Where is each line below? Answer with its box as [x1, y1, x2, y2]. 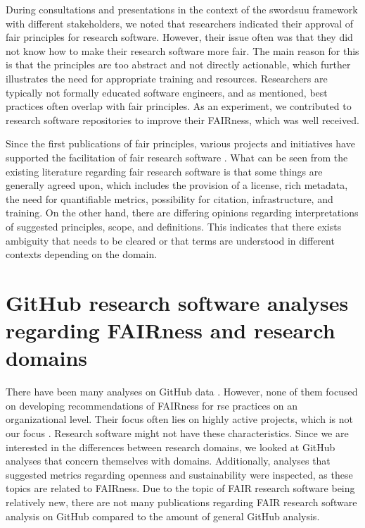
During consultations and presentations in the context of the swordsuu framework [6, 2, 358, 16]
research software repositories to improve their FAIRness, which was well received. [6, 112, 359, 127]
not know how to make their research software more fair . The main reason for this [6, 43, 359, 58]
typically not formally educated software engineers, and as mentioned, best [6, 85, 328, 99]
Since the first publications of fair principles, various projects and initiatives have [6, 136, 355, 151]
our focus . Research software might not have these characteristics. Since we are [6, 425, 349, 440]
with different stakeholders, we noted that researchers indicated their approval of [6, 16, 354, 30]
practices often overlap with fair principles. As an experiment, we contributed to [6, 99, 352, 113]
